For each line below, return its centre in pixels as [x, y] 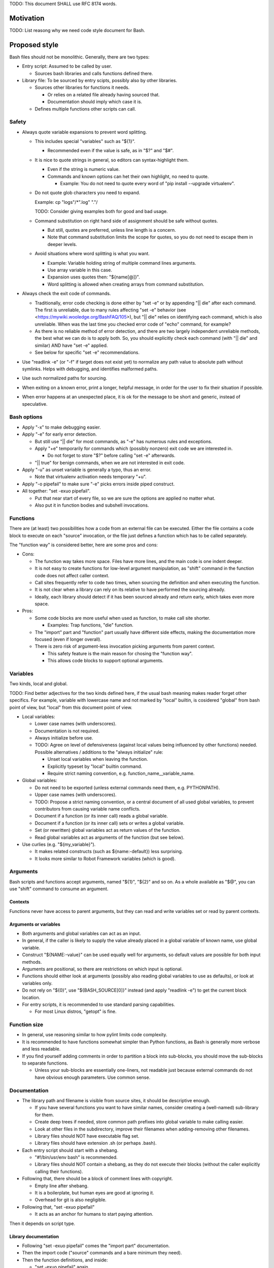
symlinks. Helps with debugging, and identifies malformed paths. [90, 369]
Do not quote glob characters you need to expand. [88, 193]
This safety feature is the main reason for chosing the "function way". [120, 653]
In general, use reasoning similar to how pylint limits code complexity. [95, 1035]
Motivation [27, 18]
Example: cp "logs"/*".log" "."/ [66, 202]
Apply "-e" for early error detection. [60, 434]
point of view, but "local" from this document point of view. [71, 707]
